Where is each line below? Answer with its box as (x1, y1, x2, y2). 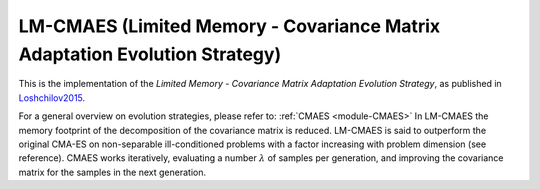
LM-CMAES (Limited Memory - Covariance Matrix (18, 15, 440, 37)
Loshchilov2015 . (18, 91, 86, 104)
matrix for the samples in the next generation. (18, 166, 207, 178)
